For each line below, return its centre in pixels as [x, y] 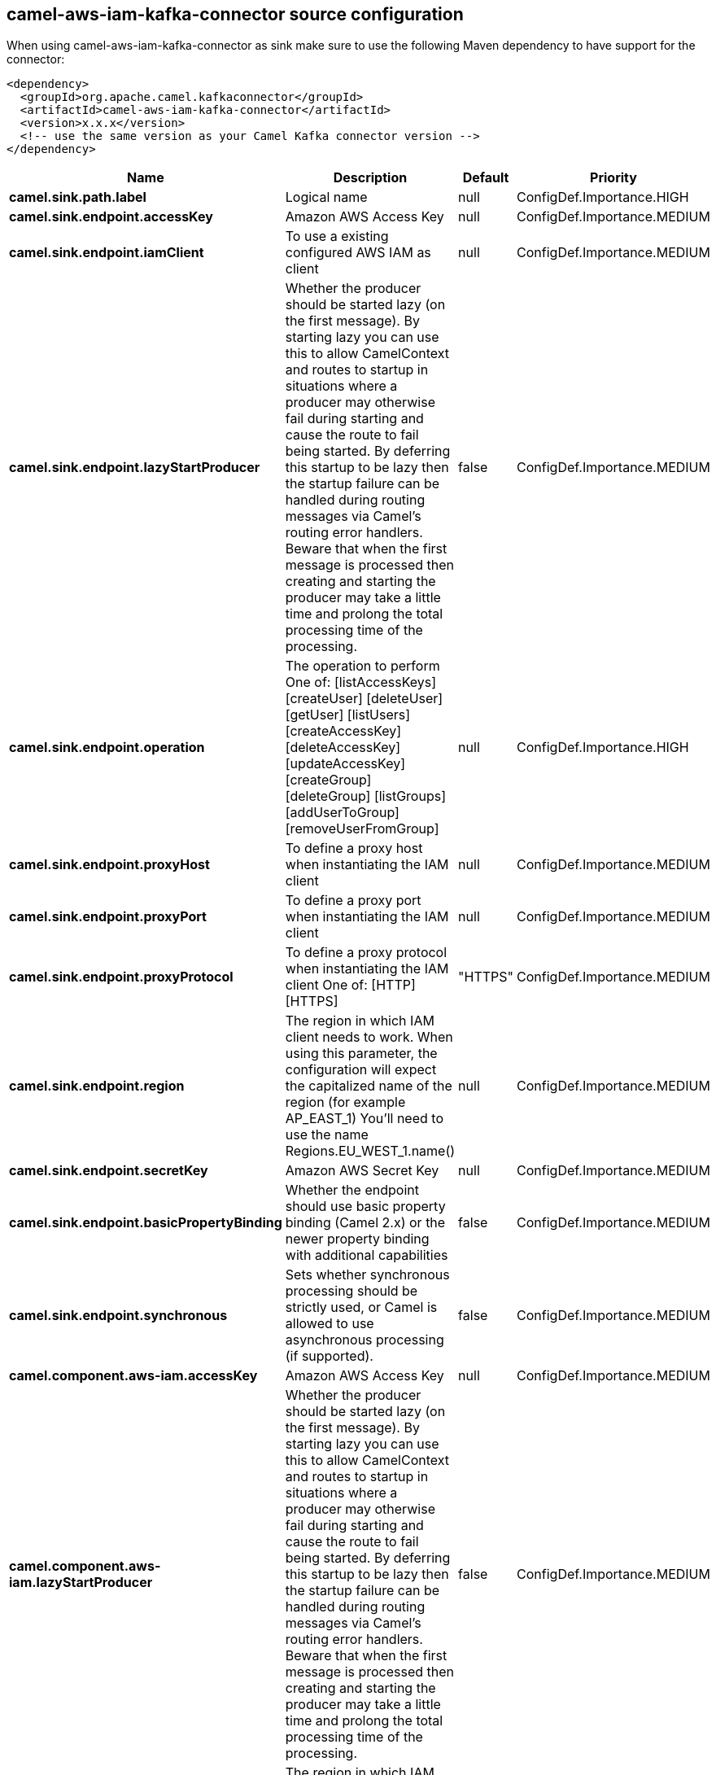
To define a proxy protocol [366, 953]
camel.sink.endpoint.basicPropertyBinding [146, 1223]
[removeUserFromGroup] [362, 829]
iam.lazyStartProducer [81, 1583]
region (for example [345, 1102]
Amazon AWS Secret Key [362, 1171]
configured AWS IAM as [358, 253]
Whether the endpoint [352, 1190]
